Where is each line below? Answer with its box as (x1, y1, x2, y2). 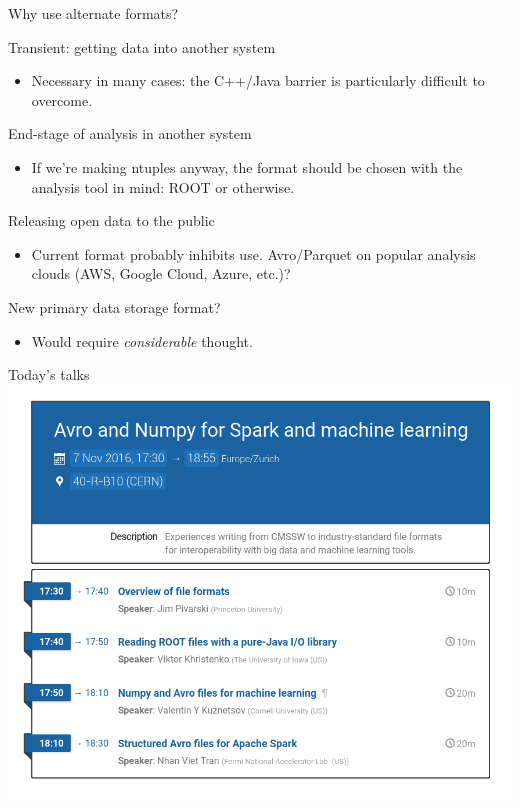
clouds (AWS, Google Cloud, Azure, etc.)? (31, 263, 291, 284)
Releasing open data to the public (8, 210, 215, 231)
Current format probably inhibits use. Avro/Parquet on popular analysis (31, 243, 476, 264)
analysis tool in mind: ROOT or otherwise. (31, 176, 295, 197)
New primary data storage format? (8, 296, 221, 317)
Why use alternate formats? (8, 3, 179, 23)
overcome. (31, 89, 93, 110)
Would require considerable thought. (31, 330, 253, 351)
